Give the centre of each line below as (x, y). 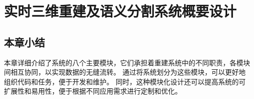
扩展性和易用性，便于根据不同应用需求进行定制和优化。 (93, 91)
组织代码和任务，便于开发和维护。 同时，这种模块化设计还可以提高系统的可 (125, 81)
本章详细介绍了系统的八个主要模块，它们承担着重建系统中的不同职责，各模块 (127, 62)
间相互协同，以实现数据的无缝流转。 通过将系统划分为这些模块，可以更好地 (125, 72)
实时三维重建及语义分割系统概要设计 (120, 11)
